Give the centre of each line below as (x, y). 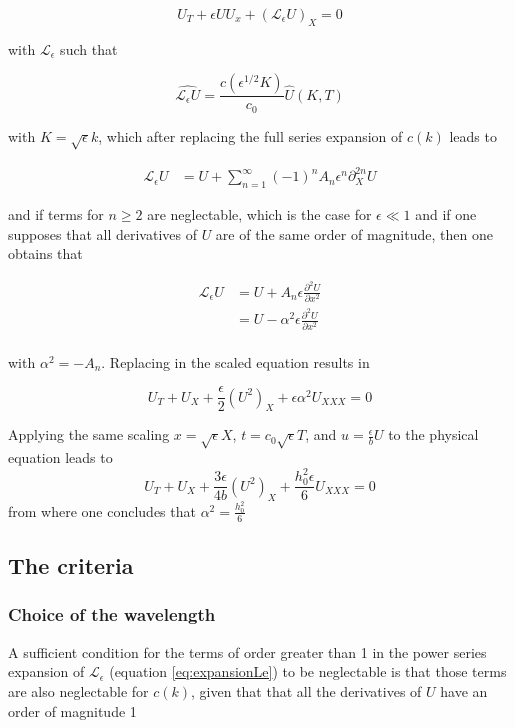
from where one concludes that (102, 510)
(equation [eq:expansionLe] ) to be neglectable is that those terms (308, 671)
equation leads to (60, 457)
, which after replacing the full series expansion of (250, 135)
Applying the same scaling (89, 434)
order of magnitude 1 (72, 710)
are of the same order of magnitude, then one (354, 233)
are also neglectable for (78, 690)
